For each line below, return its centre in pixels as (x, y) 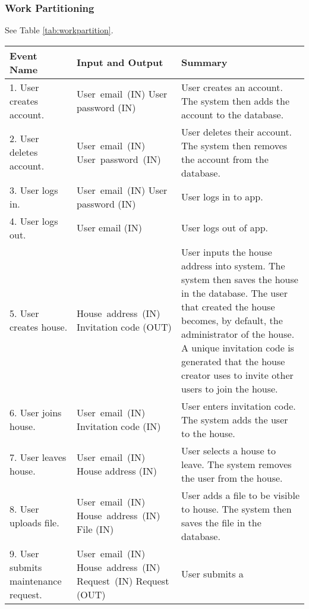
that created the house (228, 306)
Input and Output (120, 62)
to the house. (208, 433)
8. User (24, 508)
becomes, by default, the (232, 320)
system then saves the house (240, 279)
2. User (24, 139)
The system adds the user (235, 419)
